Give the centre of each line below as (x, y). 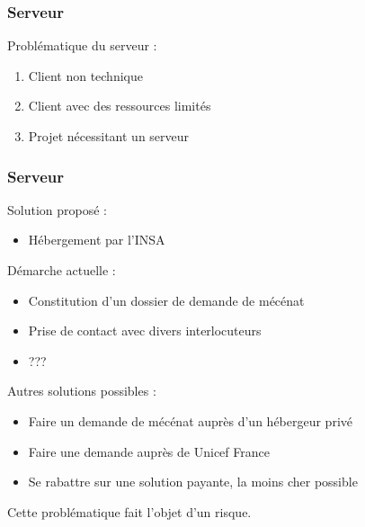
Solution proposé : (57, 209)
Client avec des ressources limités (120, 106)
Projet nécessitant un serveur (109, 136)
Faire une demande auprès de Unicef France (149, 451)
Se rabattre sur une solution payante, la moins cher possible (193, 482)
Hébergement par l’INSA (97, 240)
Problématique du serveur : (82, 45)
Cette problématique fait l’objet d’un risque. (129, 511)
